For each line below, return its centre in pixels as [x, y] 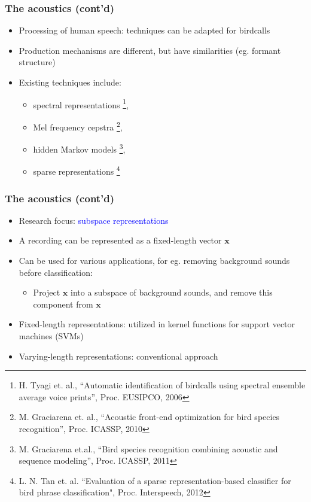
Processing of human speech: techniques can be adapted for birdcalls [144, 30]
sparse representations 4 [77, 170]
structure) [37, 62]
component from [63, 304]
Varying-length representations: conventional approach [118, 356]
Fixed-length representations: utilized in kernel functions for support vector [157, 324]
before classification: [56, 272]
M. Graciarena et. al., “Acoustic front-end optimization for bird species [149, 417]
